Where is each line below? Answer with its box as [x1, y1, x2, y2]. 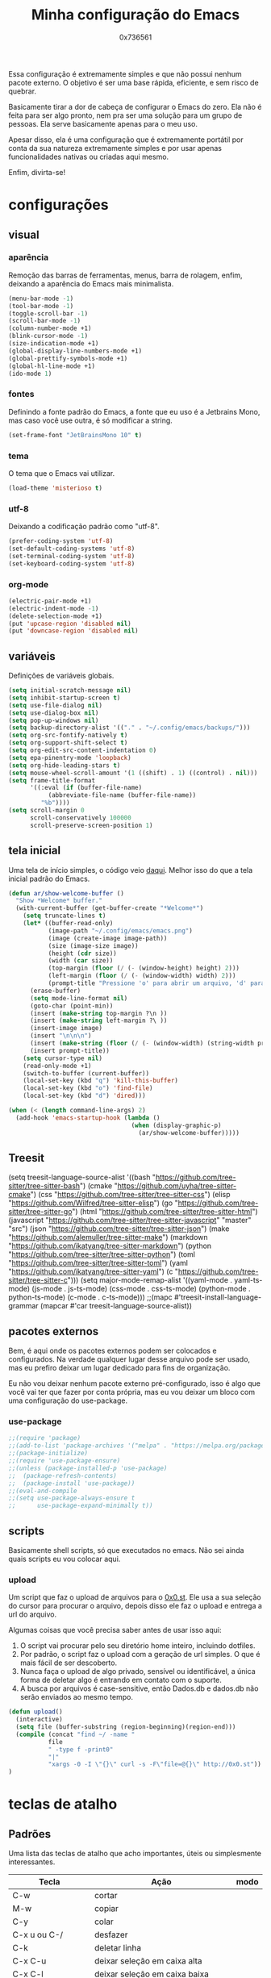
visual [8, 227, 40, 241]
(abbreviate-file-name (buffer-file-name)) [48, 791, 197, 799]
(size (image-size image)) [48, 941, 139, 949]
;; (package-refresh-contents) [8, 1471, 117, 1479]
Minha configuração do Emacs [31, 6, 240, 24]
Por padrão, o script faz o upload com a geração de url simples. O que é [19, 1650, 261, 1659]
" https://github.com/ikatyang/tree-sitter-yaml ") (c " [8, 1267, 179, 1276]
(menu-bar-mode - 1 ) [8, 294, 74, 303]
